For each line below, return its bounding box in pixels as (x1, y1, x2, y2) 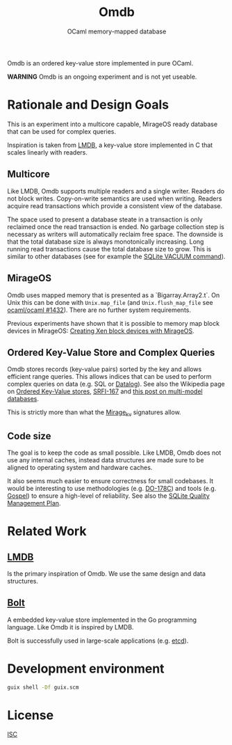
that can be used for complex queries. (7, 127, 117, 136)
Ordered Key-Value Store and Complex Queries (7, 346, 215, 359)
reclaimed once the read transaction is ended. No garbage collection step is (7, 222, 224, 230)
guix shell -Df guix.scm (7, 684, 79, 691)
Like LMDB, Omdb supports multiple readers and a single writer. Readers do (7, 187, 224, 195)
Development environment (7, 661, 165, 676)
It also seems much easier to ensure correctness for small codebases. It (7, 476, 214, 485)
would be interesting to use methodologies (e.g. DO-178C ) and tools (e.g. (7, 484, 217, 492)
